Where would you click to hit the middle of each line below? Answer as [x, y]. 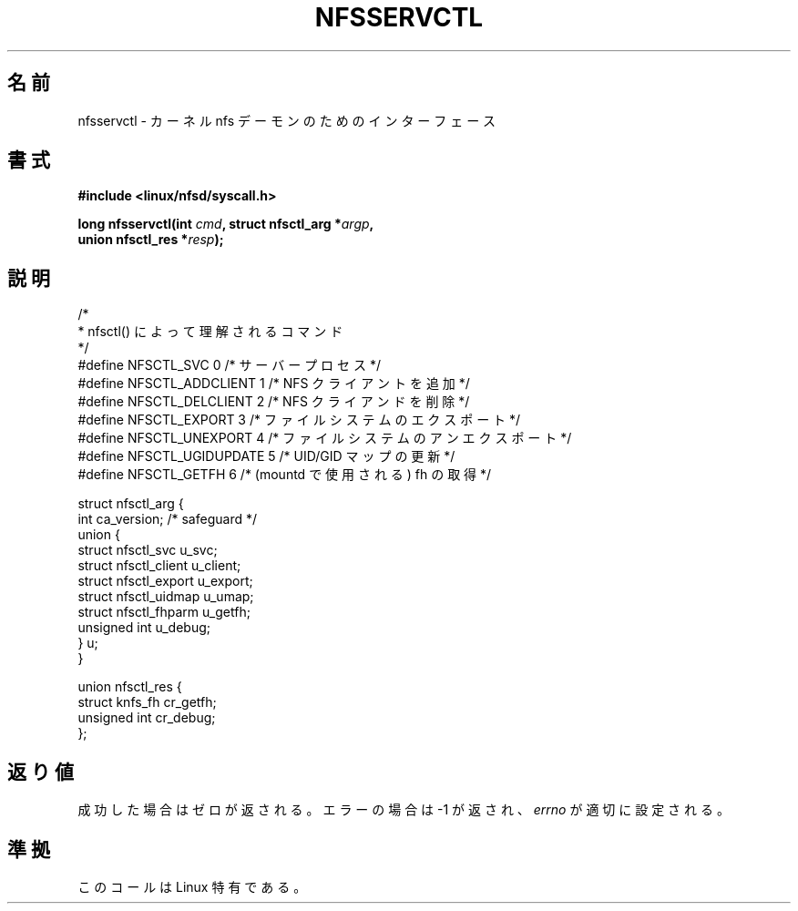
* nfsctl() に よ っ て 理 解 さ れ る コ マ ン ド [210, 332]
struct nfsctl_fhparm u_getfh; [164, 612]
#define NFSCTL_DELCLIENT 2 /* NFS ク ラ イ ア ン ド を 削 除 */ [274, 402]
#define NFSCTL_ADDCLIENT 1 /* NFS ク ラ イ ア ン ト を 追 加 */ [274, 384]
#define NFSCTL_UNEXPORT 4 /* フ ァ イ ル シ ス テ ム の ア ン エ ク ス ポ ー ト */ [325, 438]
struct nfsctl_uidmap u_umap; [166, 597]
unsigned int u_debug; [144, 628]
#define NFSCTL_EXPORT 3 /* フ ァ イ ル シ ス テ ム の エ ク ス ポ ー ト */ [299, 420]
